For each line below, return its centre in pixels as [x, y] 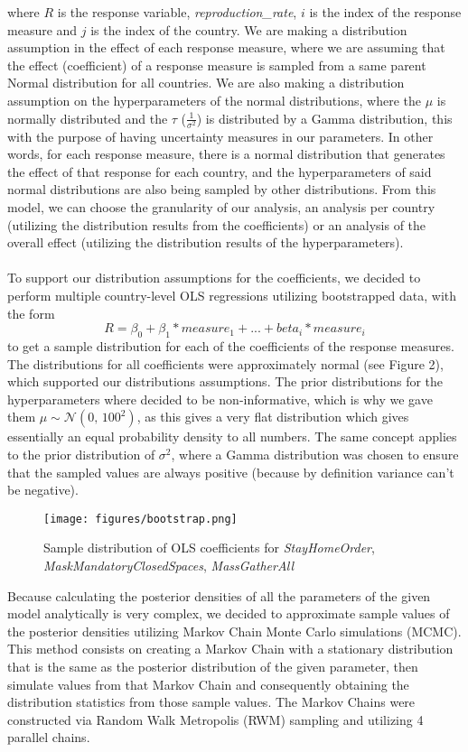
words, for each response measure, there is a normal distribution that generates [226, 154]
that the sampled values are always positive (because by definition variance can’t [231, 472]
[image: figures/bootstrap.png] [140, 519]
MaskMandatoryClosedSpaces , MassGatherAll [168, 566]
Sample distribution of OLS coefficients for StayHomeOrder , [209, 548]
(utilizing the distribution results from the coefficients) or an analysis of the [217, 224]
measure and [42, 29]
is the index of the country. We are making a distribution [249, 29]
